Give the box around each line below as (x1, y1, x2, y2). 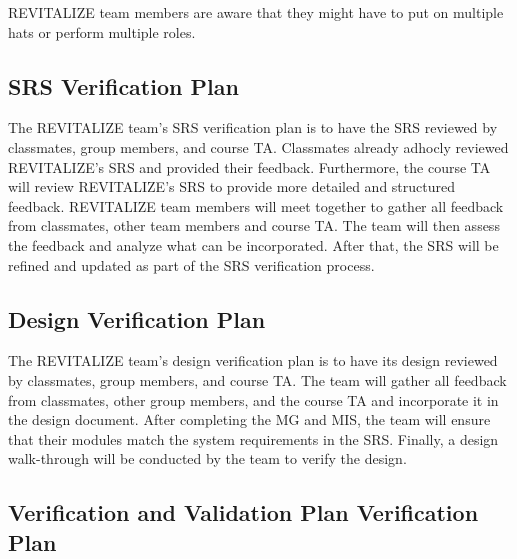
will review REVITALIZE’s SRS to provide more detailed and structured (8, 176, 456, 197)
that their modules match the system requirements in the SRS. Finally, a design (8, 428, 499, 449)
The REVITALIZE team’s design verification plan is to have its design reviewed (8, 350, 498, 371)
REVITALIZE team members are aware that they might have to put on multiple (8, 2, 504, 22)
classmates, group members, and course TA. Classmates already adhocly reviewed (8, 136, 509, 157)
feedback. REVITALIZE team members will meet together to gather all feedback (8, 195, 504, 216)
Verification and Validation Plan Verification (8, 497, 479, 528)
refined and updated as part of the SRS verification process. (8, 254, 375, 275)
